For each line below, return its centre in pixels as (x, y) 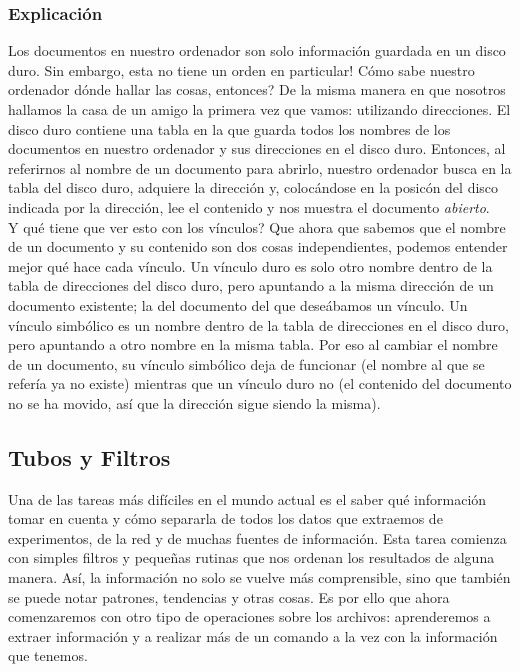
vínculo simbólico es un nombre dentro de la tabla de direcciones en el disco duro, (258, 324)
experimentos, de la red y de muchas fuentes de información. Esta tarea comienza (257, 537)
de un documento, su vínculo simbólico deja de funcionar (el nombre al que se (246, 363)
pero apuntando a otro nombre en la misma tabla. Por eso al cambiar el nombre (253, 344)
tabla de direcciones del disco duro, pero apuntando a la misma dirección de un (251, 285)
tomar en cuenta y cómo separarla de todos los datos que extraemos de (225, 518)
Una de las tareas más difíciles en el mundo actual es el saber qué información (247, 498)
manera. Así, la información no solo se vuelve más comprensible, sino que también (259, 577)
